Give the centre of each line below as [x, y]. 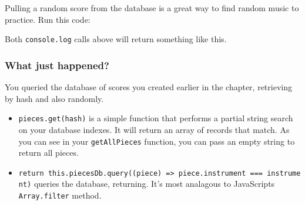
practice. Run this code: [48, 19]
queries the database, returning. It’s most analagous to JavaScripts [154, 184]
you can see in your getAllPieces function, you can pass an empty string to [157, 141]
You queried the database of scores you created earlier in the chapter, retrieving [148, 87]
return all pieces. [48, 153]
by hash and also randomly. [54, 98]
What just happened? [57, 65]
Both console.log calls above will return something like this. [116, 39]
